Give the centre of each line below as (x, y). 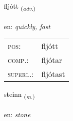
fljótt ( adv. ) (20, 7)
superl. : (21, 74)
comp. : (18, 60)
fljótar (52, 60)
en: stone (17, 114)
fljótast (53, 74)
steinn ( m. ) (19, 95)
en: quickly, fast (27, 26)
